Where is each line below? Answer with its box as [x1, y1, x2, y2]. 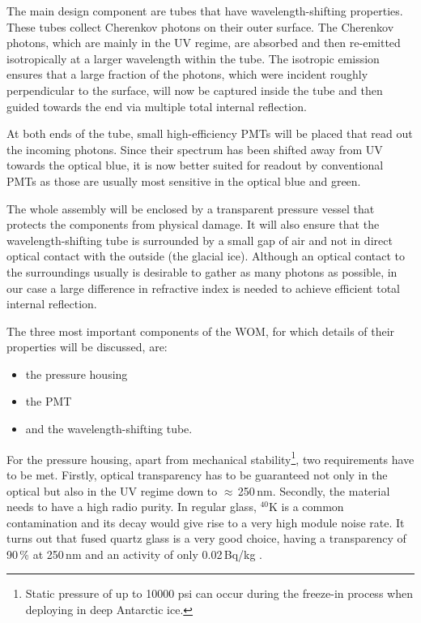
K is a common [269, 498, 344, 515]
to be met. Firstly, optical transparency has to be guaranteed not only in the [6, 466, 388, 483]
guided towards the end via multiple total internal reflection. [6, 97, 307, 114]
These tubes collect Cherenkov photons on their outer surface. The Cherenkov [6, 18, 394, 35]
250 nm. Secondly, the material [237, 482, 390, 499]
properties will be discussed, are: [6, 338, 168, 355]
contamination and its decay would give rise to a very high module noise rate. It [6, 513, 405, 531]
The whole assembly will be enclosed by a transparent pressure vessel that [6, 200, 375, 217]
